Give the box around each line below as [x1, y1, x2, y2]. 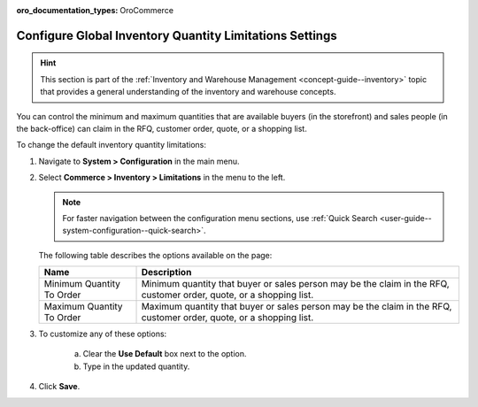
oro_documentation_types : [16, 5, 119, 15]
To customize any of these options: [38, 328, 167, 340]
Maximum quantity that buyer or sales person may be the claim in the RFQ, [141, 301, 452, 313]
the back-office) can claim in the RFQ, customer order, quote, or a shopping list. [16, 123, 307, 134]
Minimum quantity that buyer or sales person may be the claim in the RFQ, [141, 278, 451, 290]
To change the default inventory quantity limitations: [16, 140, 207, 150]
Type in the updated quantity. [82, 361, 190, 372]
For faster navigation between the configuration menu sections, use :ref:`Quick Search [62, 212, 378, 223]
